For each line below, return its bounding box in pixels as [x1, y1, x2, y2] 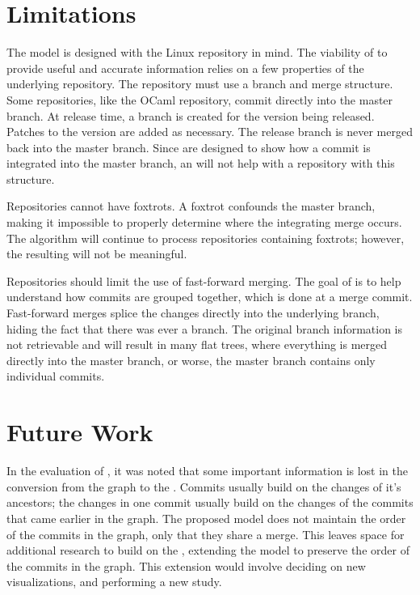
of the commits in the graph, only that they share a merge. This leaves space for [6, 525, 405, 542]
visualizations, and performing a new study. [6, 573, 222, 590]
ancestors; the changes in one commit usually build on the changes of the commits [6, 494, 414, 511]
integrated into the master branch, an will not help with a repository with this [6, 155, 395, 172]
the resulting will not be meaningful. [6, 245, 187, 262]
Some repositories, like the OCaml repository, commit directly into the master [6, 91, 393, 108]
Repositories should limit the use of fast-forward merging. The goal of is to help [6, 272, 401, 289]
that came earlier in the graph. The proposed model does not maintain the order [6, 509, 406, 526]
